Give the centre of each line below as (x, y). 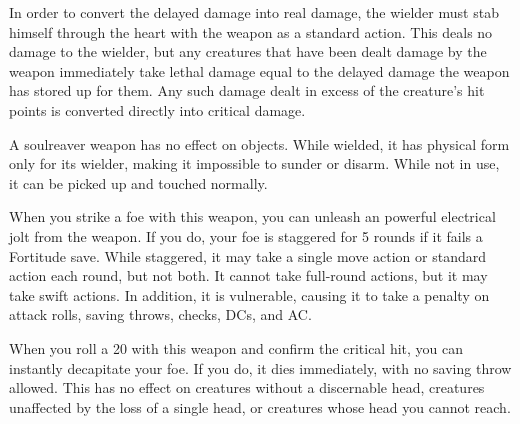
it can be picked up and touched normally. (138, 182)
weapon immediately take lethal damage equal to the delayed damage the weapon (259, 70)
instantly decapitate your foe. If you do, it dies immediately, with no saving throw (260, 367)
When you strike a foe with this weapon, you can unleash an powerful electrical (252, 216)
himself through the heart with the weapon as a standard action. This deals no (251, 31)
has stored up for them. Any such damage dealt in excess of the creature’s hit (247, 90)
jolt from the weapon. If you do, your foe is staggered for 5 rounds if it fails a (246, 235)
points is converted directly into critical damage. (157, 109)
